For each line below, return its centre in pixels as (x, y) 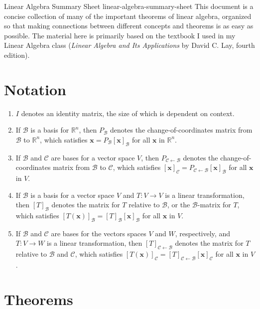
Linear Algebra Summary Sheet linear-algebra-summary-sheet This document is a (129, 6)
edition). (17, 55)
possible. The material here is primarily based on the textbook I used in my (120, 35)
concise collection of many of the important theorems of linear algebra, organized (128, 16)
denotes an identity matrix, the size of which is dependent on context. (128, 113)
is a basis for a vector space (72, 195)
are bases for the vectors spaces (99, 233)
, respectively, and (202, 233)
